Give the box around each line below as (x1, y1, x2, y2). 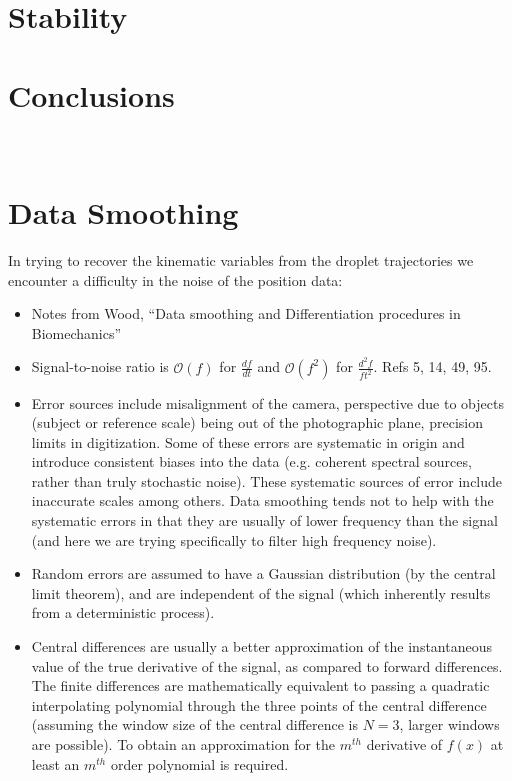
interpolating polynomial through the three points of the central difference (31, 694, 487, 715)
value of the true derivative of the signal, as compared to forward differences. (31, 655, 503, 676)
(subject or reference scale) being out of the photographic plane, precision (31, 412, 483, 433)
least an (31, 753, 80, 774)
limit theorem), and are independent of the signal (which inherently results (31, 582, 491, 603)
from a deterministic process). (31, 602, 215, 623)
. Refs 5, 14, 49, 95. (373, 356, 492, 377)
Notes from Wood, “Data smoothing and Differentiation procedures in (31, 303, 461, 324)
